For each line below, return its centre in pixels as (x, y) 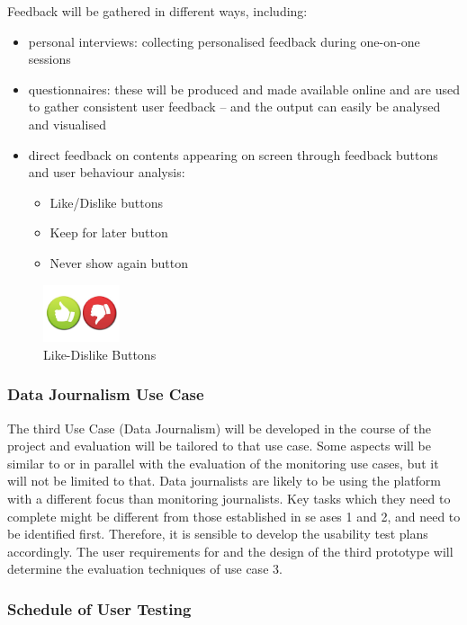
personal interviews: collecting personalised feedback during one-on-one (224, 41)
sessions (49, 59)
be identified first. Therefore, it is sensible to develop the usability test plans (218, 534)
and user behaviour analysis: (107, 172)
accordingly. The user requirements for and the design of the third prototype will (230, 551)
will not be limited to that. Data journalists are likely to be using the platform (225, 481)
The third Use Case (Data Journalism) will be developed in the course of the (219, 428)
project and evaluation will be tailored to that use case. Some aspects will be (219, 446)
